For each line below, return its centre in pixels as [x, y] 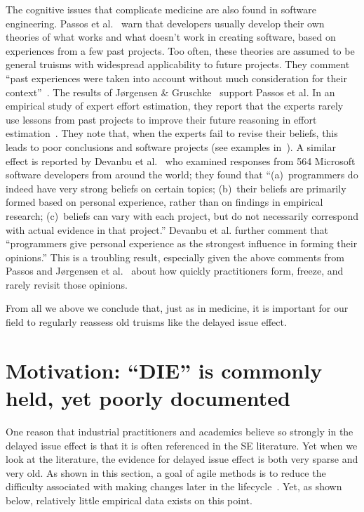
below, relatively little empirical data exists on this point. [129, 500]
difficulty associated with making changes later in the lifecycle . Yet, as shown [174, 486]
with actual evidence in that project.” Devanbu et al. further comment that [167, 229]
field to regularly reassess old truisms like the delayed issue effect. [146, 322]
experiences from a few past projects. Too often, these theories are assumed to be [180, 50]
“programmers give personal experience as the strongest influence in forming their [182, 243]
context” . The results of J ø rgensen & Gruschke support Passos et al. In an [170, 92]
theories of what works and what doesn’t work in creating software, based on [171, 37]
